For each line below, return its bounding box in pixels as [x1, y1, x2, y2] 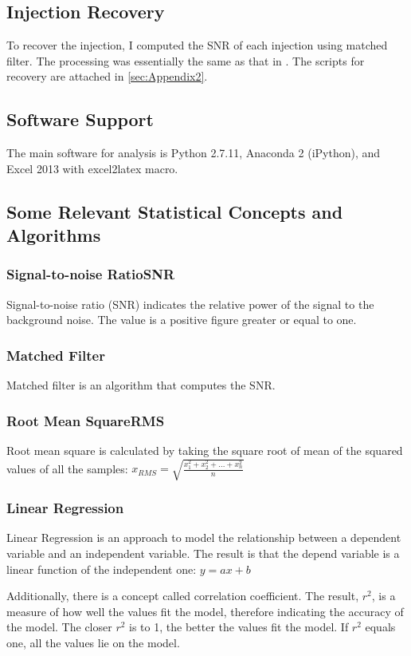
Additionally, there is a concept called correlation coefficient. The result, [6, 587, 359, 604]
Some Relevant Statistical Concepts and [6, 199, 343, 223]
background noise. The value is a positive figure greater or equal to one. [6, 311, 357, 328]
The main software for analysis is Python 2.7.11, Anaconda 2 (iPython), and [6, 144, 381, 161]
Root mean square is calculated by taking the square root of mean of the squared [6, 441, 403, 458]
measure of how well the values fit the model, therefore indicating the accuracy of [6, 603, 404, 619]
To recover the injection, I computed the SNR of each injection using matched [6, 37, 388, 53]
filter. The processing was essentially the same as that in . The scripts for [6, 52, 365, 69]
